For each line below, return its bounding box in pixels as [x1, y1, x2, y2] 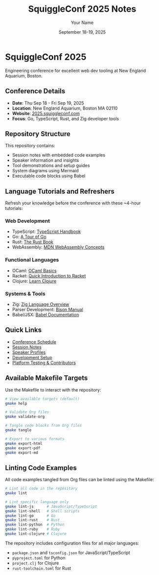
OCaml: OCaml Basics [12, 268, 57, 274]
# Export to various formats [5, 437, 65, 441]
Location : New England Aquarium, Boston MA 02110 [12, 105, 118, 111]
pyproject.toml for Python [12, 554, 66, 561]
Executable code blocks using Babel [12, 173, 86, 179]
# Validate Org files [5, 410, 49, 414]
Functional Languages [5, 256, 59, 263]
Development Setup [12, 354, 52, 360]
